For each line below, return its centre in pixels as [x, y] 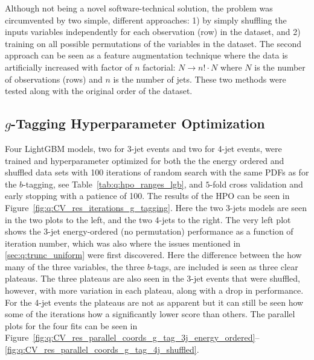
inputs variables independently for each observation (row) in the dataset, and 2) [153, 32]
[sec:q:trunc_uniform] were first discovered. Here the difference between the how [153, 255]
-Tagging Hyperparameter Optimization [138, 123]
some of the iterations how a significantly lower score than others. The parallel [150, 314]
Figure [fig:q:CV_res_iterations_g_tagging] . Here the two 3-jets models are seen [156, 207]
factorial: [159, 67]
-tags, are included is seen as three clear [224, 266]
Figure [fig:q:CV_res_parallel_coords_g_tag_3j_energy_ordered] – [132, 337]
